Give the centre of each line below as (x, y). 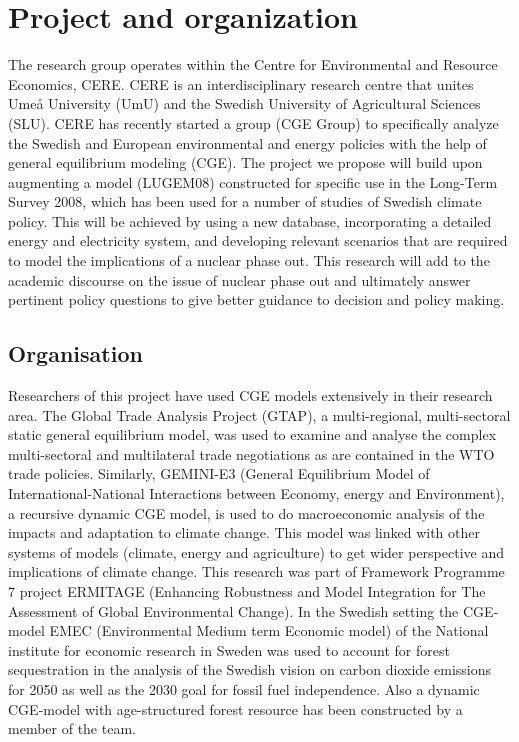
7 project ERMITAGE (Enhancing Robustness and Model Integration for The (247, 590)
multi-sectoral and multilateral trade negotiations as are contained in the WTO (251, 453)
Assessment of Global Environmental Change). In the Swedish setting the (233, 610)
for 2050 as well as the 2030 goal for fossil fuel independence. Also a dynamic (244, 688)
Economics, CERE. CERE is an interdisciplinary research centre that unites (241, 83)
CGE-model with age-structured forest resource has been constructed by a (235, 708)
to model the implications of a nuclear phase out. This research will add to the (249, 260)
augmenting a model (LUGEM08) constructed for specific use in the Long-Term (253, 181)
